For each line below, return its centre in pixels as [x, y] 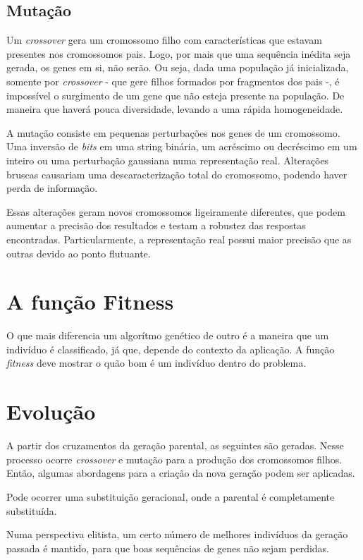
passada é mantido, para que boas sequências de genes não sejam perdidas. [168, 548]
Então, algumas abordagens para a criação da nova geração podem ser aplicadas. [181, 473]
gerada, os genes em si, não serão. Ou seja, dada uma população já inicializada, [178, 67]
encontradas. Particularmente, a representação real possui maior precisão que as [179, 239]
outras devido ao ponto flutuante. [79, 253]
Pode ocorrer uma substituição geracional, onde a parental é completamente [171, 496]
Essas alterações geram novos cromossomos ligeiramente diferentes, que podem [176, 211]
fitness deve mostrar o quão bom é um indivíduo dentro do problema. [156, 363]
